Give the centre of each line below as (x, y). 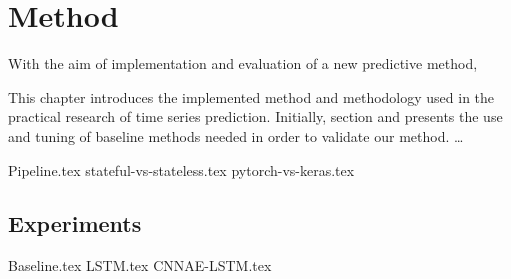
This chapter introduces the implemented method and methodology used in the (251, 96)
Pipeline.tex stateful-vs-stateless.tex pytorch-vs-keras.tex (181, 169)
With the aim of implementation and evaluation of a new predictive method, (243, 63)
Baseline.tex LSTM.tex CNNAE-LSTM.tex (140, 265)
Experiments (75, 223)
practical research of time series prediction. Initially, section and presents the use (255, 116)
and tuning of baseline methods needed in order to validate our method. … (236, 135)
